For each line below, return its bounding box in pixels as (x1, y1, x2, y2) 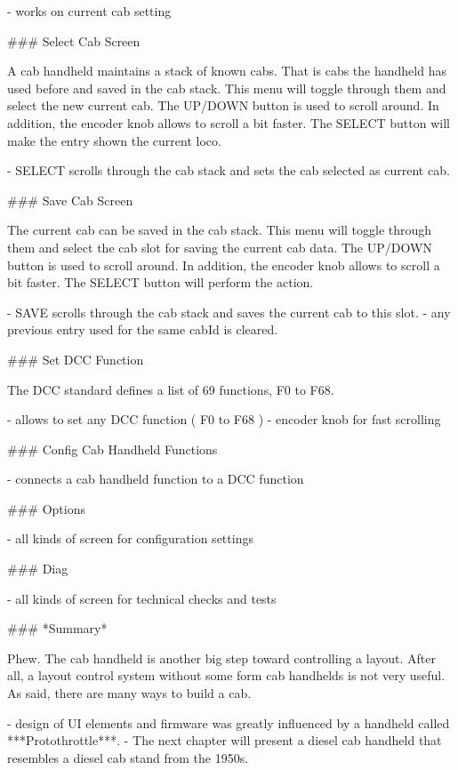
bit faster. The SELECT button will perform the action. (7, 273, 314, 292)
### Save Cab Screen (7, 190, 133, 209)
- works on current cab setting (7, 2, 172, 20)
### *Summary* (7, 619, 108, 638)
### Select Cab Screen (7, 31, 141, 50)
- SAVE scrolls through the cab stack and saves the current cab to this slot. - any (7, 302, 451, 321)
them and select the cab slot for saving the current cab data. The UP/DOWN (7, 237, 432, 256)
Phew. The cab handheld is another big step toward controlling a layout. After (7, 648, 436, 667)
